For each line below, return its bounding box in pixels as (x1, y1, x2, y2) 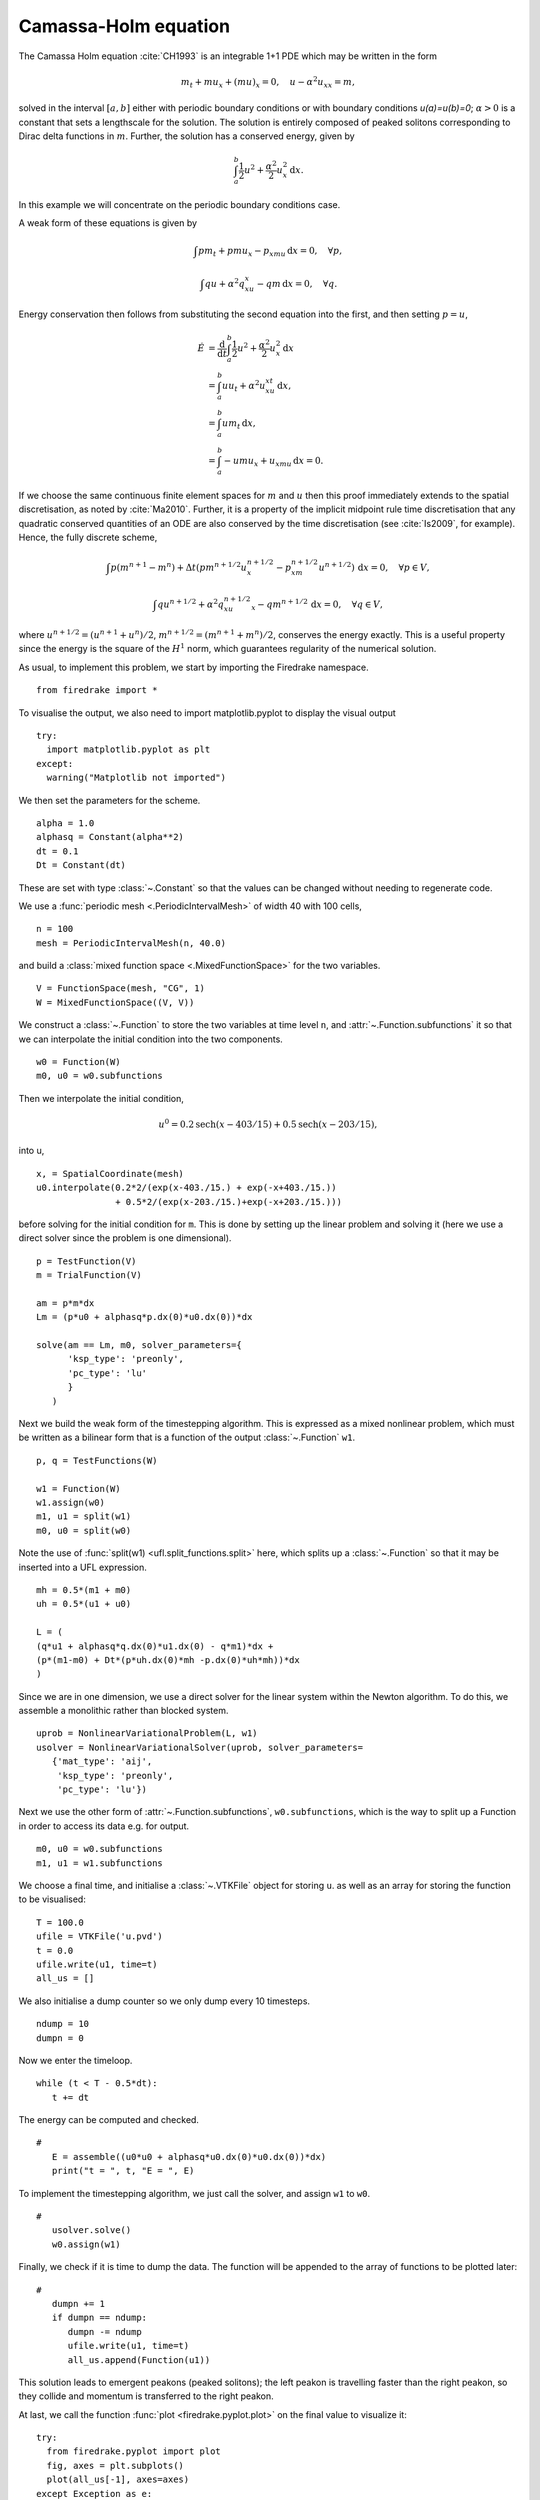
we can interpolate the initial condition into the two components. (18, 1033, 284, 1045)
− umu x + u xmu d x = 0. (223, 455, 324, 469)
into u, (18, 1145, 45, 1157)
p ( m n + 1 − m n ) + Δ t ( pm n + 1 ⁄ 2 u (110, 560, 248, 574)
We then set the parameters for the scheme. (18, 794, 201, 806)
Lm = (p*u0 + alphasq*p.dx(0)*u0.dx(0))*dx (36, 1311, 253, 1323)
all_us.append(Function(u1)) (67, 2354, 211, 2365)
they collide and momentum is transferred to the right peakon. (18, 2390, 274, 2402)
